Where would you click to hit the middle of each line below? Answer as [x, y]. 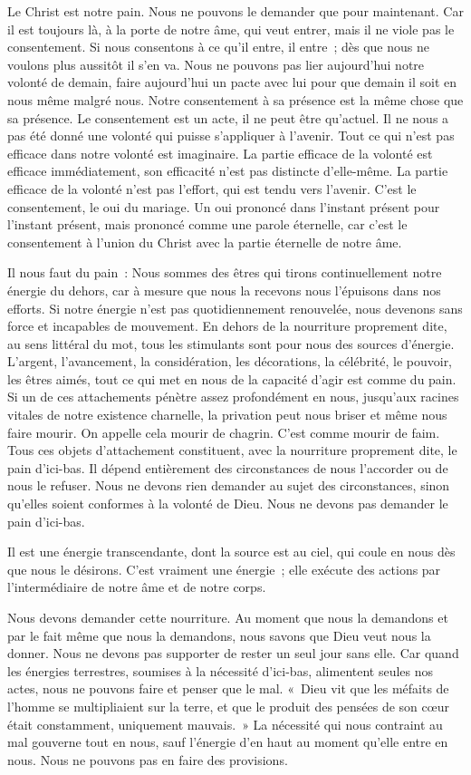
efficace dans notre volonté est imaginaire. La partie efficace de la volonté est [220, 153]
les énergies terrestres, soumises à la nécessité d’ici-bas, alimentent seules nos [221, 670]
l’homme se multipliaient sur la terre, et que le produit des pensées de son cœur [228, 706]
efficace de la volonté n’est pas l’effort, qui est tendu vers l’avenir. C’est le [212, 188]
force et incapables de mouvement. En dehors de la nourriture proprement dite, [227, 326]
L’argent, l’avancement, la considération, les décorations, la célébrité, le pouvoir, [230, 361]
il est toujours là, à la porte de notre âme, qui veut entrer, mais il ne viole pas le [231, 29]
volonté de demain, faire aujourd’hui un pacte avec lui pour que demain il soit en [232, 82]
